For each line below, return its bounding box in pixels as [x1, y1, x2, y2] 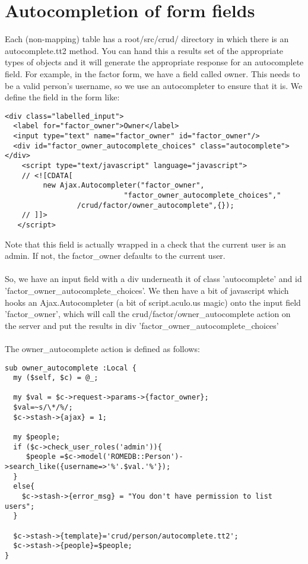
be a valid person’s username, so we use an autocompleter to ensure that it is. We [5, 79, 303, 91]
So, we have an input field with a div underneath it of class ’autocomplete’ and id [5, 273, 302, 285]
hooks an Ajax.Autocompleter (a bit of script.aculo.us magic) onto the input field [5, 296, 301, 308]
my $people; [13, 433, 61, 442]
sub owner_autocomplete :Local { [5, 363, 136, 372]
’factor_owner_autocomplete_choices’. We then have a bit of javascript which [5, 284, 289, 296]
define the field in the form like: [5, 91, 120, 103]
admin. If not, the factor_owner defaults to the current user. [5, 249, 226, 262]
